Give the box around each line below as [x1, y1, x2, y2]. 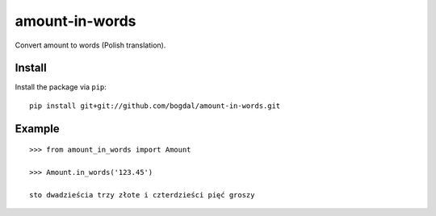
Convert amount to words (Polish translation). [15, 40, 166, 50]
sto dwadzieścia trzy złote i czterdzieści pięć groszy [29, 190, 255, 199]
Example [15, 122, 60, 135]
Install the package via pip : [15, 82, 107, 92]
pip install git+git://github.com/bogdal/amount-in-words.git [29, 101, 281, 110]
